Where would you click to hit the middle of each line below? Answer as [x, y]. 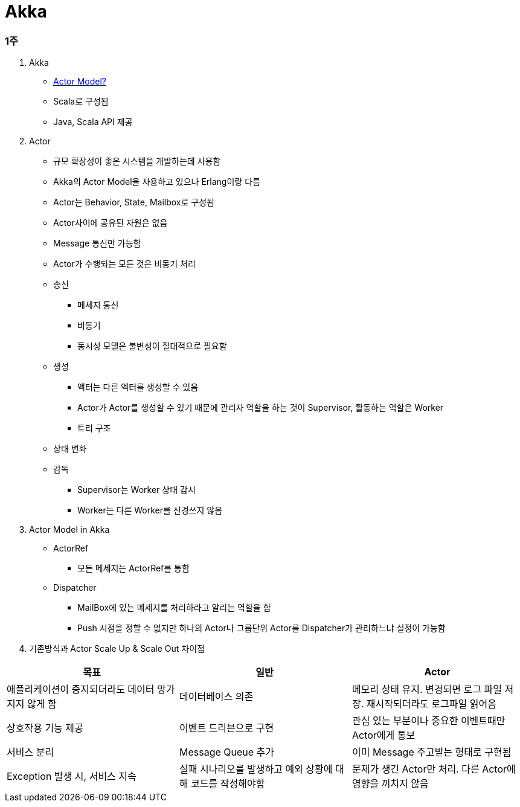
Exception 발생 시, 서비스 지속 [72, 776]
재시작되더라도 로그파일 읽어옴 [431, 704]
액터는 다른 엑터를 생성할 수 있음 [138, 387]
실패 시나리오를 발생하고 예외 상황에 [256, 769]
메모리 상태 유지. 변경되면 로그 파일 [427, 690]
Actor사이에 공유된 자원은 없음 [111, 223]
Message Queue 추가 [227, 752]
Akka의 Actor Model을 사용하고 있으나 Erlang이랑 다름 [157, 182]
